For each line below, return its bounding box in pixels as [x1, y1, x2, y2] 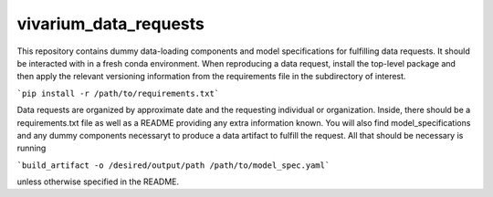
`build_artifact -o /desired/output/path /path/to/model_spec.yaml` [16, 160, 330, 171]
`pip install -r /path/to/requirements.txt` [16, 88, 220, 98]
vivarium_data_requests [16, 14, 205, 34]
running [16, 142, 47, 154]
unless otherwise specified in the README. [16, 176, 180, 187]
